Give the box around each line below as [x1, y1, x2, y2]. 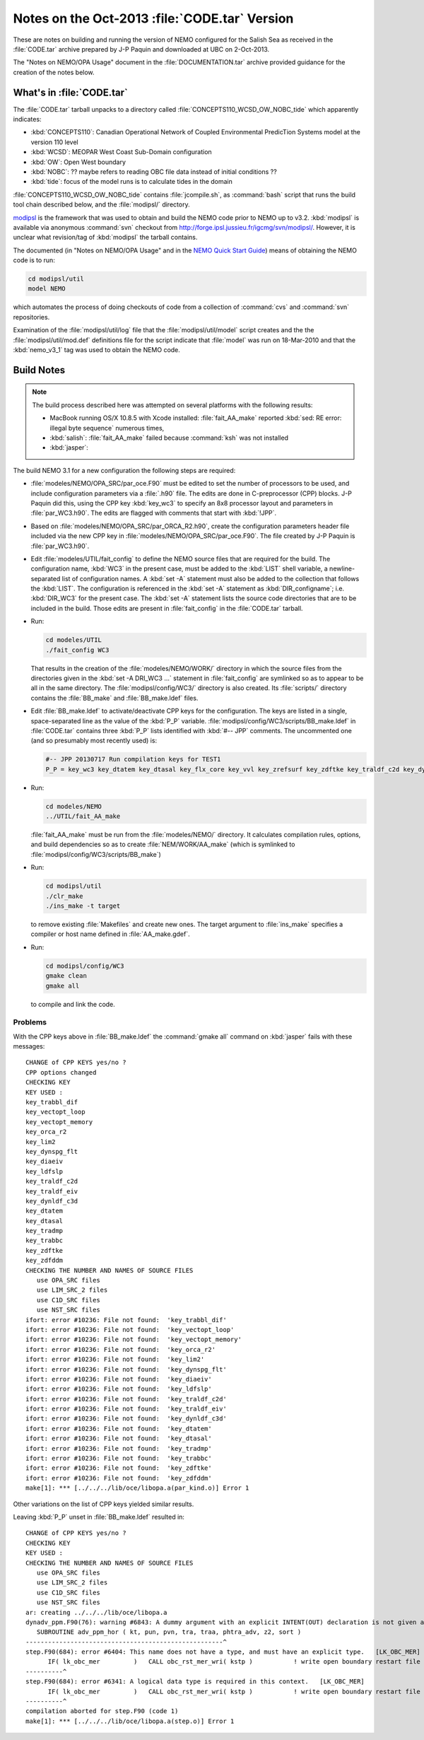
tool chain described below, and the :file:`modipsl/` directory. [13, 200, 190, 209]
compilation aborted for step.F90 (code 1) [25, 1707, 179, 1715]
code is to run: [13, 256, 56, 264]
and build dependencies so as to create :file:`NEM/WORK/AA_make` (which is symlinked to [30, 840, 295, 848]
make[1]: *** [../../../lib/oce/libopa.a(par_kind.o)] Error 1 [25, 1484, 249, 1492]
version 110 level [30, 138, 78, 146]
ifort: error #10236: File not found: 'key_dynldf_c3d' [25, 1415, 228, 1423]
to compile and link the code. [30, 1000, 116, 1008]
